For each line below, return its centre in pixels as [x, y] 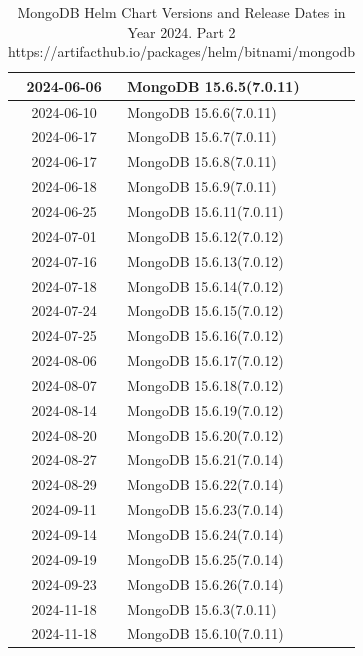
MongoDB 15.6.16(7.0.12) [205, 335]
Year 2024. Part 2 [181, 31]
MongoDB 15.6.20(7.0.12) [205, 434]
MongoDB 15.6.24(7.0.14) [205, 533]
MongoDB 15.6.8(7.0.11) [202, 161]
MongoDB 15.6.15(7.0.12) [205, 310]
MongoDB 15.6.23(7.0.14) [205, 509]
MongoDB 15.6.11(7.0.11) [205, 211]
